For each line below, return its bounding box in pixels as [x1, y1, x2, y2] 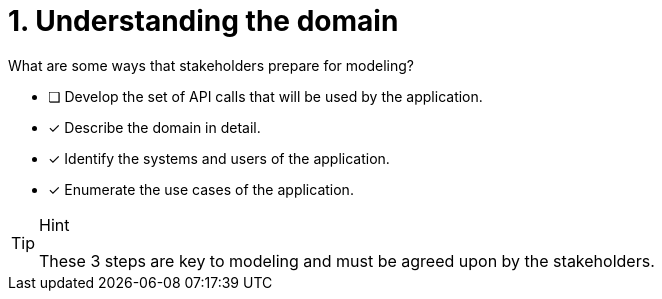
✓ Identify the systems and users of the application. [48, 149, 390, 167]
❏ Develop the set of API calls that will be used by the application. [48, 87, 483, 105]
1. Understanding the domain [8, 4, 399, 38]
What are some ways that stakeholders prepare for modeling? [8, 56, 415, 74]
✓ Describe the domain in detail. [48, 118, 261, 136]
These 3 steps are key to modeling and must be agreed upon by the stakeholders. [39, 250, 655, 271]
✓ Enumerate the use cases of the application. [48, 180, 354, 198]
